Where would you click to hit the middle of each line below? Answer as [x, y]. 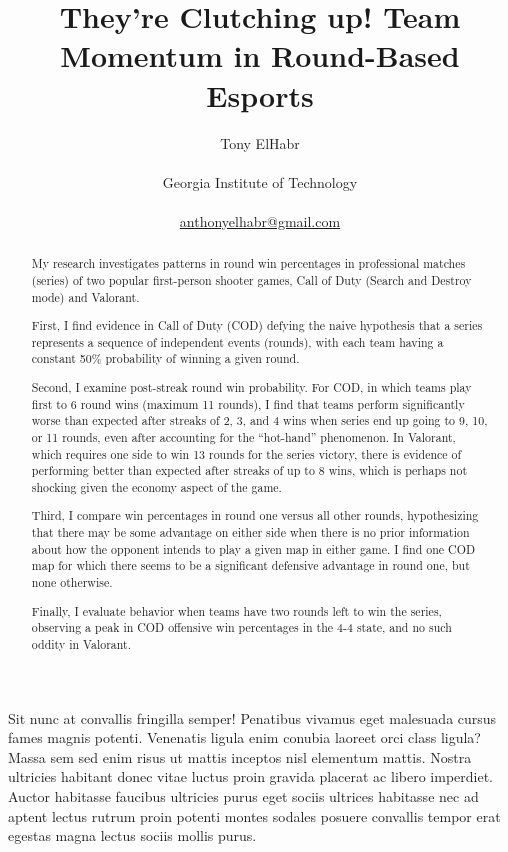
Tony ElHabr [260, 142]
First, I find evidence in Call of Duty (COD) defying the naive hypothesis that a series [257, 325]
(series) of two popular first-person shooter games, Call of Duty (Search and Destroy [251, 279]
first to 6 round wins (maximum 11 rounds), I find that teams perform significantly [248, 403]
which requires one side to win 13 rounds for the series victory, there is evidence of [246, 453]
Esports [260, 94]
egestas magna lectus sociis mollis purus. [132, 835]
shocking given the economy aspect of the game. [156, 486]
